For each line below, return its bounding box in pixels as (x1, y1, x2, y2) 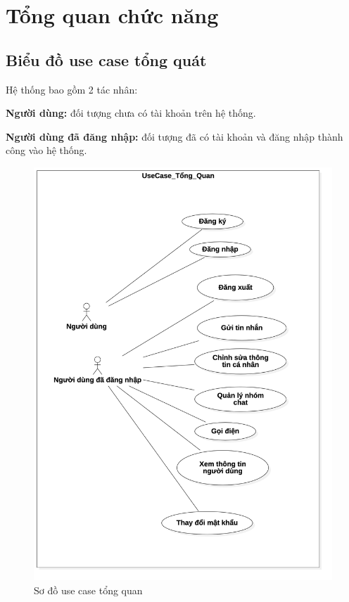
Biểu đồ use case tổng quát (6, 49, 207, 70)
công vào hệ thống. (6, 143, 87, 158)
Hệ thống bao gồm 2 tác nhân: (6, 82, 138, 96)
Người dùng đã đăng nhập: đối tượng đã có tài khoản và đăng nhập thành (6, 129, 343, 143)
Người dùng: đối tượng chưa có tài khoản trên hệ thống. (6, 105, 256, 120)
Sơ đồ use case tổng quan (34, 583, 143, 598)
